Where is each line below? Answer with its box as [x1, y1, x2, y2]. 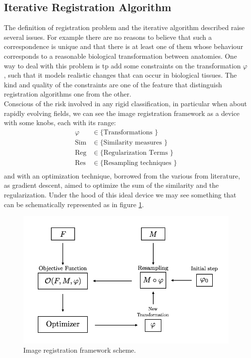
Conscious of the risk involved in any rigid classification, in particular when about [4, 98, 247, 108]
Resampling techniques [103, 159, 172, 166]
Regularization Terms [103, 149, 168, 156]
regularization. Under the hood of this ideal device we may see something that [4, 190, 236, 200]
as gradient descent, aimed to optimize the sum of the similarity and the [4, 180, 219, 190]
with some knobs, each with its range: [4, 117, 116, 128]
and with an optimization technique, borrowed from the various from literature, [4, 170, 240, 180]
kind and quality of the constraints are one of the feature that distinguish [4, 79, 222, 89]
